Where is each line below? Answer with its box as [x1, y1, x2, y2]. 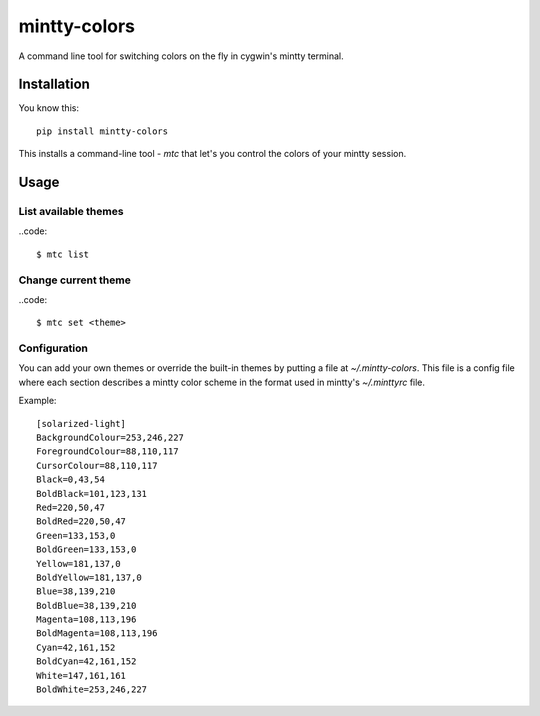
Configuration [18, 341, 89, 355]
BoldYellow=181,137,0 [36, 571, 142, 583]
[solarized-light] [36, 418, 127, 429]
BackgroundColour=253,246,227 [36, 432, 185, 444]
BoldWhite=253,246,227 [36, 684, 148, 695]
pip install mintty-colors [36, 125, 169, 137]
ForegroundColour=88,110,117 [36, 446, 179, 457]
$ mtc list [36, 248, 90, 260]
